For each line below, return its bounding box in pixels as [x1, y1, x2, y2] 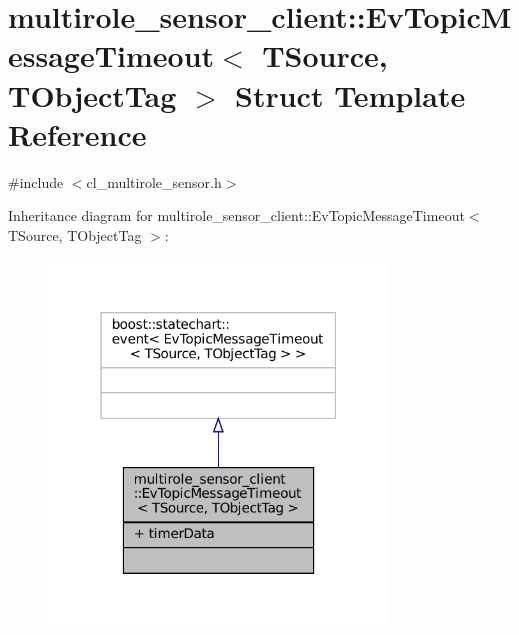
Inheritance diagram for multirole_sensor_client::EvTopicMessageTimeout [8, 205, 465, 226]
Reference [8, 113, 147, 154]
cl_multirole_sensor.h [86, 171, 222, 192]
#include [8, 171, 64, 192]
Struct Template [235, 74, 466, 115]
